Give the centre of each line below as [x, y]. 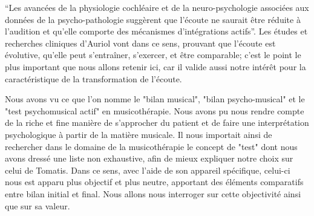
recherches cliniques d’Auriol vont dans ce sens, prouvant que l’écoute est [140, 43]
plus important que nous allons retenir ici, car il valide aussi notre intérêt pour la [155, 66]
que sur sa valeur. [38, 205]
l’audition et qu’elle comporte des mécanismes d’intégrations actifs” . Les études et [156, 31]
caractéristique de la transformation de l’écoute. [93, 78]
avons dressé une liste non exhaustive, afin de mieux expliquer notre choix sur [149, 158]
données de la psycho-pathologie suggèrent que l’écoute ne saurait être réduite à [153, 19]
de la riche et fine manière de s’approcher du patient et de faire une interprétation [157, 123]
